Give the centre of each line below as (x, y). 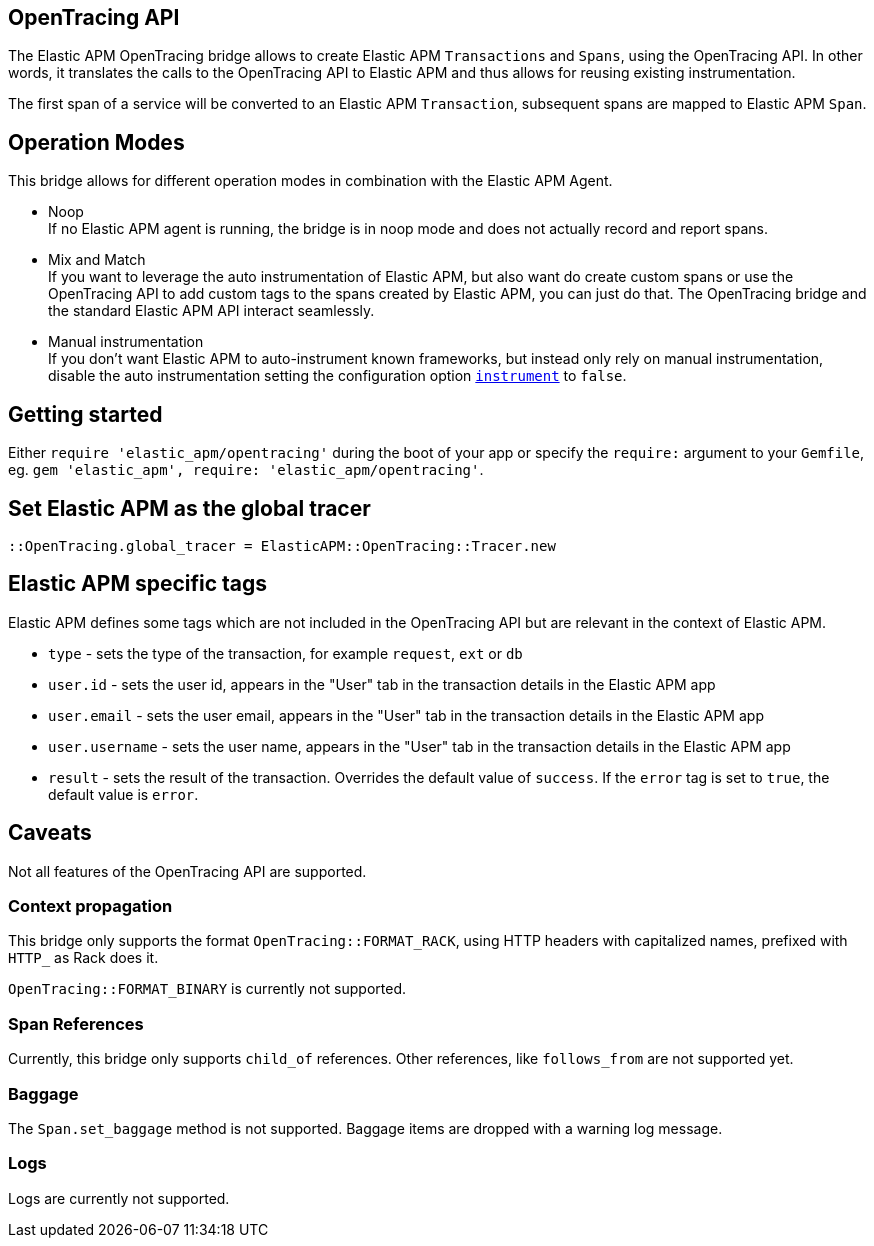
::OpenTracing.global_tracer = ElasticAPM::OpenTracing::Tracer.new (282, 545)
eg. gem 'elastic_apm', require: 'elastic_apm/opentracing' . (246, 470)
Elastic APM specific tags (138, 584)
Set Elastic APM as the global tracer (189, 508)
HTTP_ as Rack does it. (83, 958)
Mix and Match (97, 260)
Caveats (50, 833)
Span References (76, 1023)
